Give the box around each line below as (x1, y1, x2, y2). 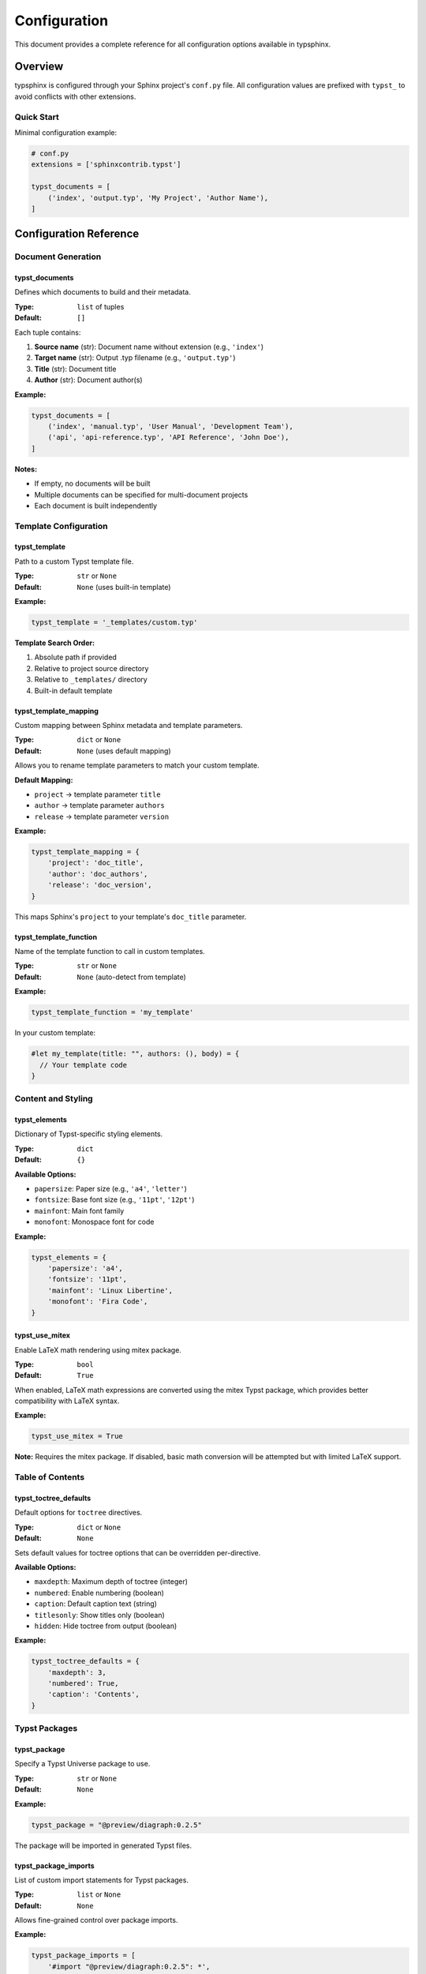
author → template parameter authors (34, 801, 166, 810)
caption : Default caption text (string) (34, 1599, 158, 1608)
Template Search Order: (14, 638, 95, 647)
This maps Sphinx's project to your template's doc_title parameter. (14, 912, 247, 921)
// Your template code (39, 1060, 128, 1069)
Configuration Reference (14, 227, 140, 241)
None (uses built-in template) (77, 582, 171, 591)
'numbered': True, (47, 1679, 119, 1688)
